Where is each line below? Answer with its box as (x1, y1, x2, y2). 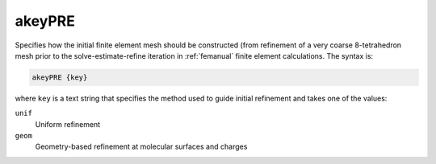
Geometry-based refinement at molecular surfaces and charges (35, 141, 248, 152)
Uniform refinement (35, 119, 101, 129)
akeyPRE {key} (31, 72, 88, 82)
